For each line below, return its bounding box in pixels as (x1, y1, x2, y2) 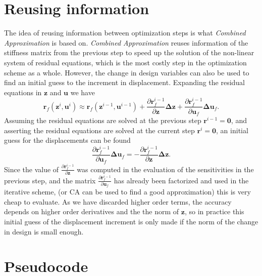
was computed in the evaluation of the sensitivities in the (77, 164, 254, 174)
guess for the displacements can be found (4, 135, 131, 145)
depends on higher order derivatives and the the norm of (4, 206, 179, 217)
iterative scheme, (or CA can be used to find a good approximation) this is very (4, 186, 251, 197)
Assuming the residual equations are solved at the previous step (4, 115, 201, 125)
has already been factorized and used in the (114, 175, 249, 185)
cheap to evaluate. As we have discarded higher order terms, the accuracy (4, 196, 232, 207)
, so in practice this (184, 206, 244, 217)
